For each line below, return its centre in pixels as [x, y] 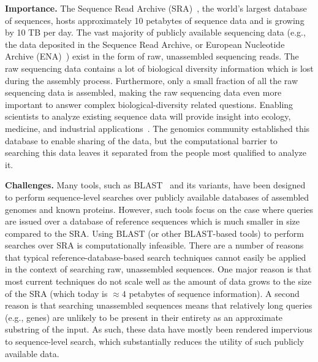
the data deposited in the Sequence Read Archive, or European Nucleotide [145, 44]
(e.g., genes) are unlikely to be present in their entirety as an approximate [144, 317]
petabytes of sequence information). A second [214, 293]
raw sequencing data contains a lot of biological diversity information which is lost [159, 68]
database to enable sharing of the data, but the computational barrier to [141, 140]
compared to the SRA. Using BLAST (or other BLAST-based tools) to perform [154, 233]
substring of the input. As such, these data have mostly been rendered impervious [159, 329]
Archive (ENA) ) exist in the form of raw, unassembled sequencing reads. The [152, 56]
